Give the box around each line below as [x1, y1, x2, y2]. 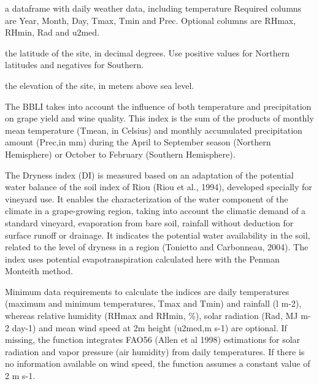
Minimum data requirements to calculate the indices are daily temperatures [5, 285, 290, 298]
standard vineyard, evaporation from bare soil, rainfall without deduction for [5, 216, 294, 229]
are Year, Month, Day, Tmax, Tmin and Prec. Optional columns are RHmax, [5, 13, 296, 26]
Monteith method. [5, 264, 73, 277]
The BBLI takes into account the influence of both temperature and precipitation [5, 99, 312, 112]
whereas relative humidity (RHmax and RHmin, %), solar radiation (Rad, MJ [5, 309, 298, 322]
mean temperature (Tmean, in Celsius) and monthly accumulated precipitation [5, 123, 302, 136]
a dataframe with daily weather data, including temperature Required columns [5, 2, 302, 14]
